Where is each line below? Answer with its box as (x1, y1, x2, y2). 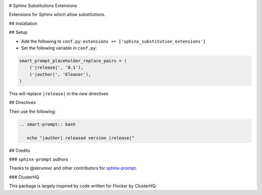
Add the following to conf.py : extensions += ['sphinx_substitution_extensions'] (21, 38, 206, 44)
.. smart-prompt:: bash (19, 121, 76, 127)
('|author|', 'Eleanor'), (29, 72, 91, 77)
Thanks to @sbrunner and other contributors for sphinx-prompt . (9, 165, 137, 171)
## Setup (9, 30, 28, 35)
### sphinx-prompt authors (9, 156, 68, 162)
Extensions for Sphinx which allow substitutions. (9, 12, 106, 17)
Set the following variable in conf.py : (21, 45, 97, 51)
